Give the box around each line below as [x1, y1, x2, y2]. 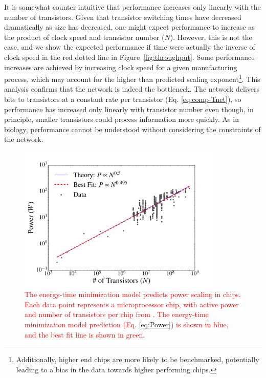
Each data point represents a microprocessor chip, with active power [25, 299, 239, 309]
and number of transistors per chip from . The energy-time [25, 309, 209, 320]
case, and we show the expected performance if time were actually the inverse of [4, 41, 255, 52]
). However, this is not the [170, 31, 252, 42]
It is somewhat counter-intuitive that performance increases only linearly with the [4, 2, 261, 12]
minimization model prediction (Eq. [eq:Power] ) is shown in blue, [25, 319, 229, 329]
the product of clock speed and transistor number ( [4, 31, 165, 42]
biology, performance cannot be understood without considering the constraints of [4, 123, 261, 134]
